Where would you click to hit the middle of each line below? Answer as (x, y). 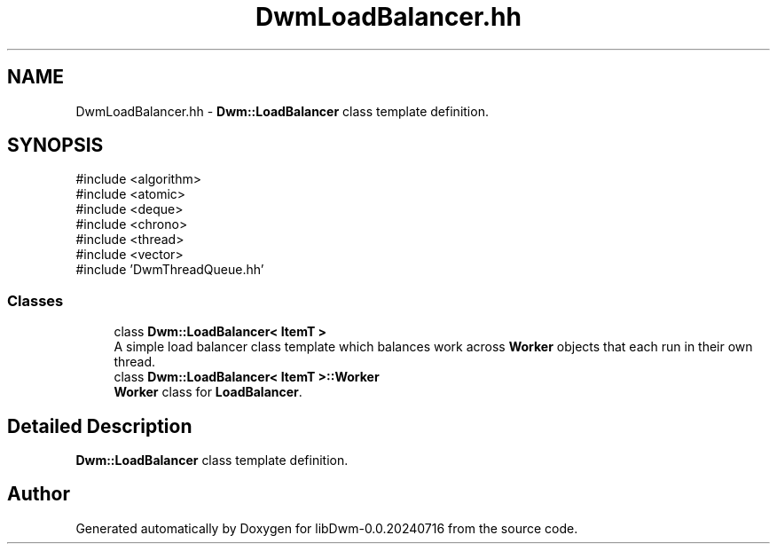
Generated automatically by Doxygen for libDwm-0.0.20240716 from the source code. (327, 528)
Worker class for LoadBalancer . (208, 392)
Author (39, 494)
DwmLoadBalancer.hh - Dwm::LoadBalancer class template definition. (282, 111)
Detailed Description (100, 426)
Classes (35, 300)
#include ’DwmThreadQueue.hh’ (170, 270)
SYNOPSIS (55, 146)
